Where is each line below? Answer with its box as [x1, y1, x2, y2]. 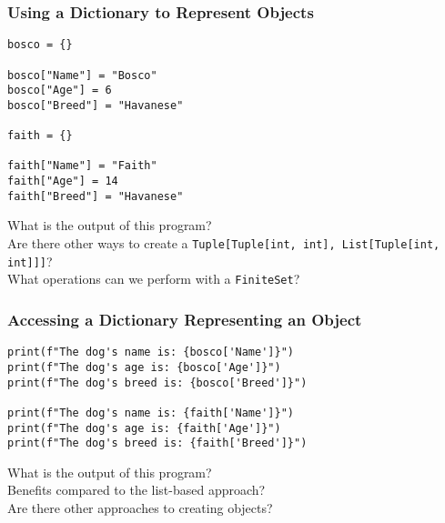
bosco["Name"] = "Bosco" [7, 68, 157, 82]
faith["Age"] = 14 [7, 175, 118, 188]
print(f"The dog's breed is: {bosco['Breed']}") [7, 376, 308, 389]
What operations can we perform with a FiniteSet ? [7, 269, 300, 288]
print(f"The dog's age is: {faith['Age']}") [7, 421, 281, 435]
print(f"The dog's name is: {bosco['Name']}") [7, 346, 294, 359]
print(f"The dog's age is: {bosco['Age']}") [7, 360, 281, 374]
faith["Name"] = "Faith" [7, 159, 157, 173]
